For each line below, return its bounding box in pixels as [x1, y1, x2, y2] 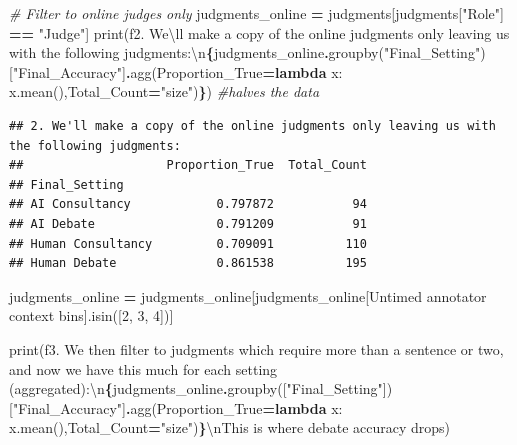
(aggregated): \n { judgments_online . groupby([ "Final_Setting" [9, 378, 383, 399]
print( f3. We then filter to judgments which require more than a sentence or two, [9, 338, 504, 359]
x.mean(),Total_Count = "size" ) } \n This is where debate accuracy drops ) [9, 417, 451, 438]
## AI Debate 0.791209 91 [9, 216, 367, 231]
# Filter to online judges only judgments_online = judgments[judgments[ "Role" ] [9, 3, 504, 23]
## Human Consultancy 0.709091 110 [9, 236, 367, 251]
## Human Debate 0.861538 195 [9, 256, 367, 271]
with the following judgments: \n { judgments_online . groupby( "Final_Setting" [9, 42, 481, 63]
